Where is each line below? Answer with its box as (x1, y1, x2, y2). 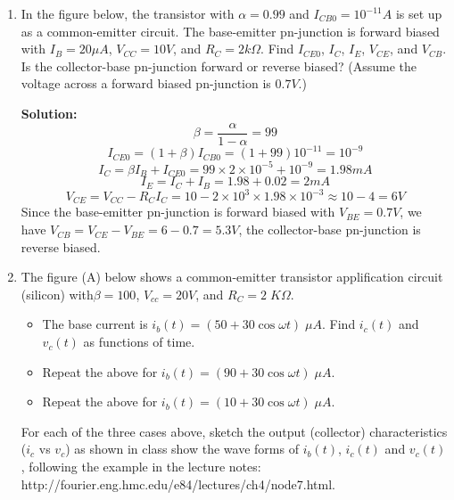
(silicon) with (21, 284, 94, 303)
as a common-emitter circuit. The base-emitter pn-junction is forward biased (21, 21, 440, 40)
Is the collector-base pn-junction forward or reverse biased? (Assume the (21, 56, 417, 75)
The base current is (42, 315, 148, 333)
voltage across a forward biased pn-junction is (21, 74, 271, 93)
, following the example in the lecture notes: (21, 457, 261, 476)
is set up (395, 4, 442, 22)
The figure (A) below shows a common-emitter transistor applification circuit (21, 267, 443, 286)
